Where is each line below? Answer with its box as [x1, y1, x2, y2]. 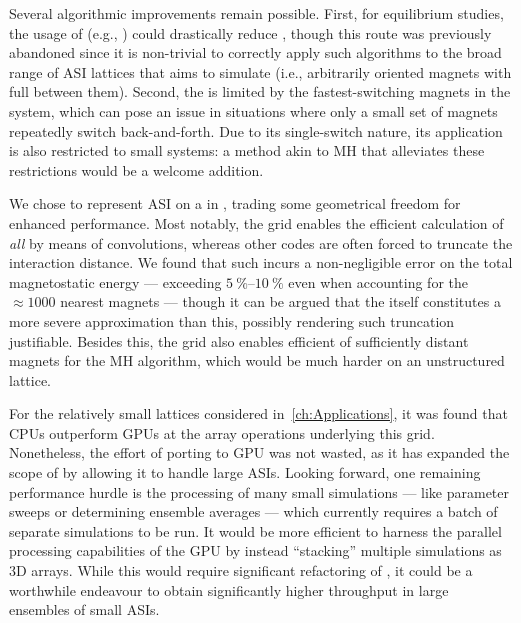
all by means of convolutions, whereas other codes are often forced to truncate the [9, 232, 513, 253]
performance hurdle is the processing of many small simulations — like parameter [9, 481, 510, 502]
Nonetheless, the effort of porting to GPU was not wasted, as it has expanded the [9, 442, 510, 463]
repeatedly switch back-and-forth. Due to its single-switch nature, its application [9, 120, 503, 141]
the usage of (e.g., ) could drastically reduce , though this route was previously [9, 22, 492, 43]
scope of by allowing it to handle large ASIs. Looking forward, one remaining [9, 462, 481, 483]
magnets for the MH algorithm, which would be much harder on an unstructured [9, 350, 505, 371]
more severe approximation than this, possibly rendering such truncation [9, 310, 455, 331]
